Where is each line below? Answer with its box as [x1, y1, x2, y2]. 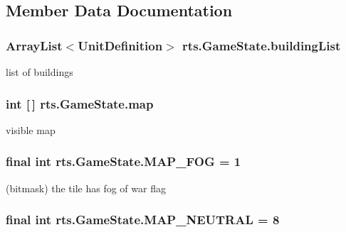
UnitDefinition [78, 36, 163, 54]
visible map [6, 122, 56, 137]
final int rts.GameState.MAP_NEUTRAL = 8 [6, 211, 280, 228]
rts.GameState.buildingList [182, 36, 341, 54]
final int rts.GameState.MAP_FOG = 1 [6, 153, 241, 170]
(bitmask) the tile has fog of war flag [6, 180, 166, 195]
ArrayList [6, 36, 63, 54]
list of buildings [6, 65, 73, 79]
